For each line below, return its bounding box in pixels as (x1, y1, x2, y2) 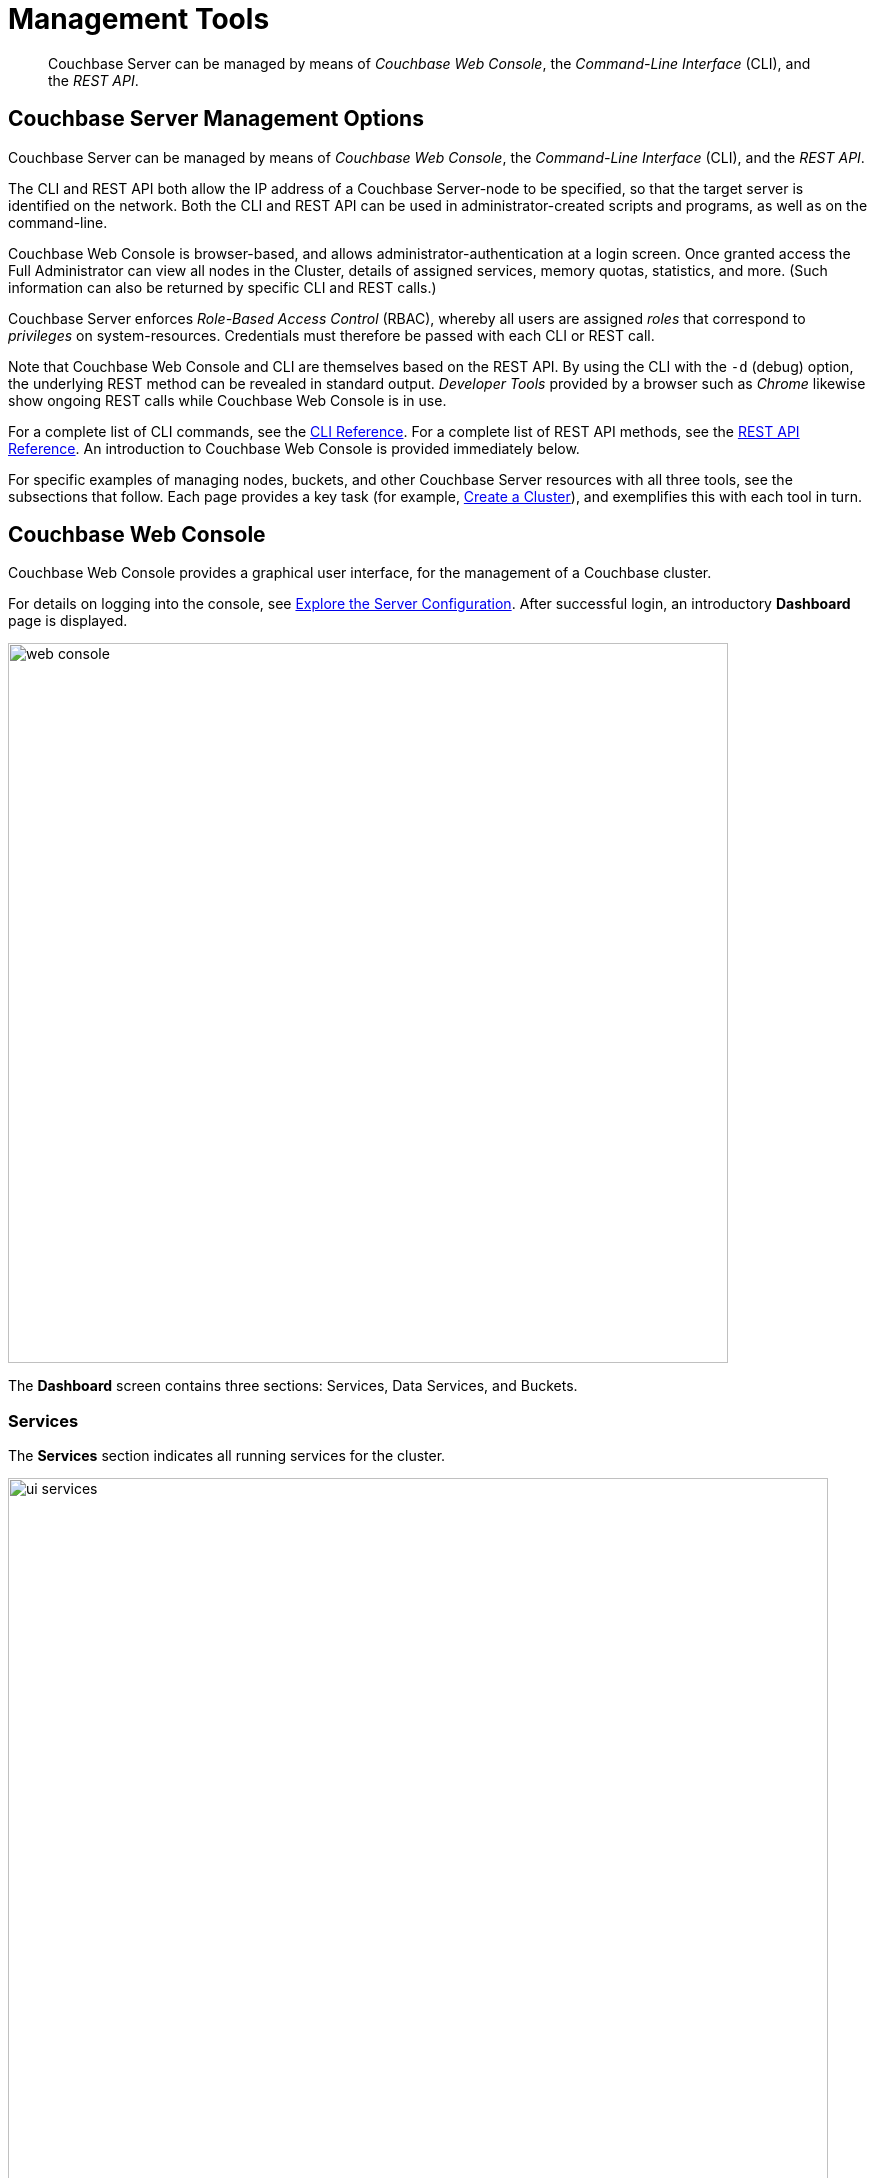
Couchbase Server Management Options (8, 106, 424, 132)
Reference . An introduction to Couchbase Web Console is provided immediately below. (8, 439, 580, 457)
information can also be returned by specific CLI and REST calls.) (8, 278, 437, 296)
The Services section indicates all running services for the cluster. (8, 1447, 446, 1465)
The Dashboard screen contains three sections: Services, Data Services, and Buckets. (8, 1377, 578, 1395)
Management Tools (8, 2, 270, 36)
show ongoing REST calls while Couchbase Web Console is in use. (8, 391, 447, 409)
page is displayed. (8, 612, 128, 630)
